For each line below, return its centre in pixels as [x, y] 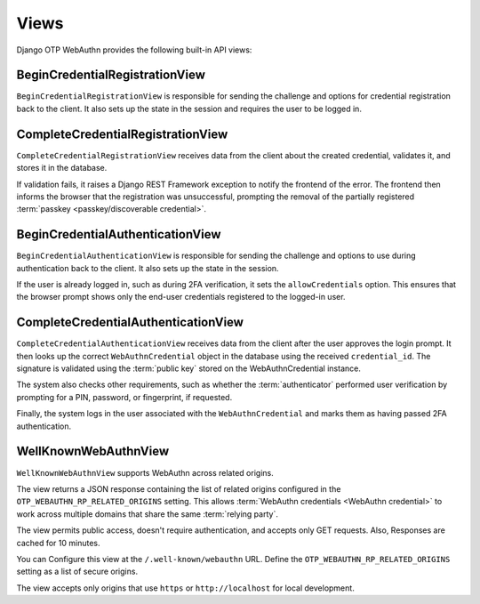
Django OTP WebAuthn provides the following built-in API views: [134, 50]
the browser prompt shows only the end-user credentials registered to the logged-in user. [181, 297]
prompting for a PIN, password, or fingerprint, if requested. [124, 397]
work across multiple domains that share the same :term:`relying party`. [148, 514]
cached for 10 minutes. [59, 543]
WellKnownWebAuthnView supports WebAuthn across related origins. [145, 472]
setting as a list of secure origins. [77, 572]
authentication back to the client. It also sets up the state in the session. [148, 268]
